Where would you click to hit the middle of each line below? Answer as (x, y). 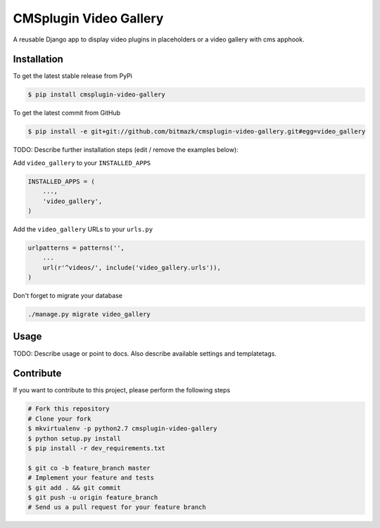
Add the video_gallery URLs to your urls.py (83, 229)
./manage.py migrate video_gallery (89, 314)
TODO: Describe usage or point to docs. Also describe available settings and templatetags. (145, 353)
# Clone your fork (59, 419)
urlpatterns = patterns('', (76, 247)
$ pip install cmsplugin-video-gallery (96, 95)
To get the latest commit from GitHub (67, 113)
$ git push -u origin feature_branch (93, 497)
